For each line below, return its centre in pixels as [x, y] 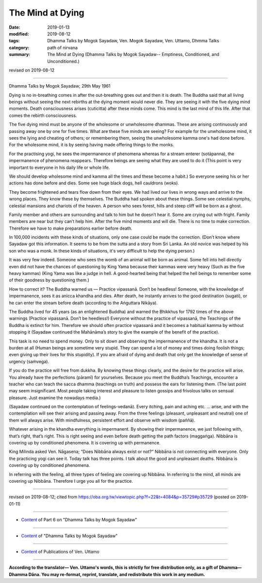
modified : [19, 34]
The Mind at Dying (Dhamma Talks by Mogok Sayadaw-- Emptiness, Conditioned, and [133, 55]
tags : [14, 41]
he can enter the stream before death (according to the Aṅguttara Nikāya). [83, 303]
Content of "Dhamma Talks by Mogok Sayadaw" [69, 536]
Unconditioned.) [63, 61]
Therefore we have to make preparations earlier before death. [71, 228]
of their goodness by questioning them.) [49, 280]
